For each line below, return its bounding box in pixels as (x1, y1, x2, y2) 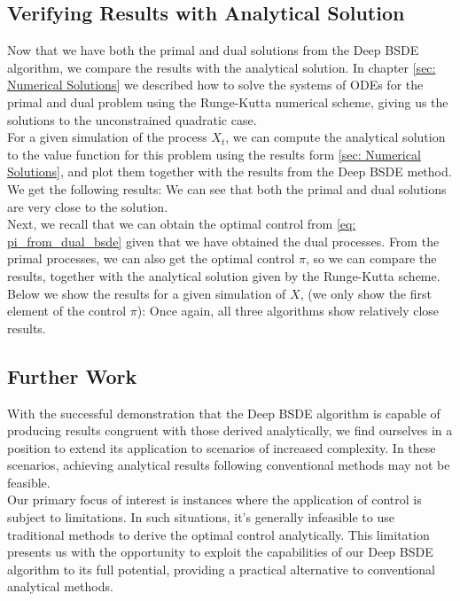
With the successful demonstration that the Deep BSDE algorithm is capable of (7, 403, 441, 422)
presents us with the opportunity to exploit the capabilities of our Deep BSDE (7, 542, 433, 561)
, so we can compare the (305, 249, 437, 268)
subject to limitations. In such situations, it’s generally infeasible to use (7, 508, 394, 527)
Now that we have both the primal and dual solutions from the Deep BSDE (7, 41, 419, 59)
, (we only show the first (300, 284, 432, 302)
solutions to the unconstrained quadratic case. (7, 110, 257, 129)
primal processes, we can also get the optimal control (7, 249, 295, 268)
